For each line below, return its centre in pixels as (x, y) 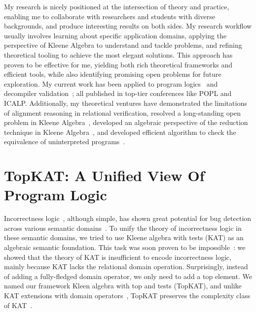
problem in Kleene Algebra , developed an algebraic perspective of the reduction (126, 122)
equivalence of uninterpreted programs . (65, 141)
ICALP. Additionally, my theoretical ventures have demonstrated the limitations (126, 103)
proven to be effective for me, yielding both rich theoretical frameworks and (118, 64)
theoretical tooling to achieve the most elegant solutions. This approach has (118, 54)
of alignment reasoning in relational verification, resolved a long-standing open (122, 112)
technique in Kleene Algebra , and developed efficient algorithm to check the (120, 132)
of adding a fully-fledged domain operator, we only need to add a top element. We (128, 276)
